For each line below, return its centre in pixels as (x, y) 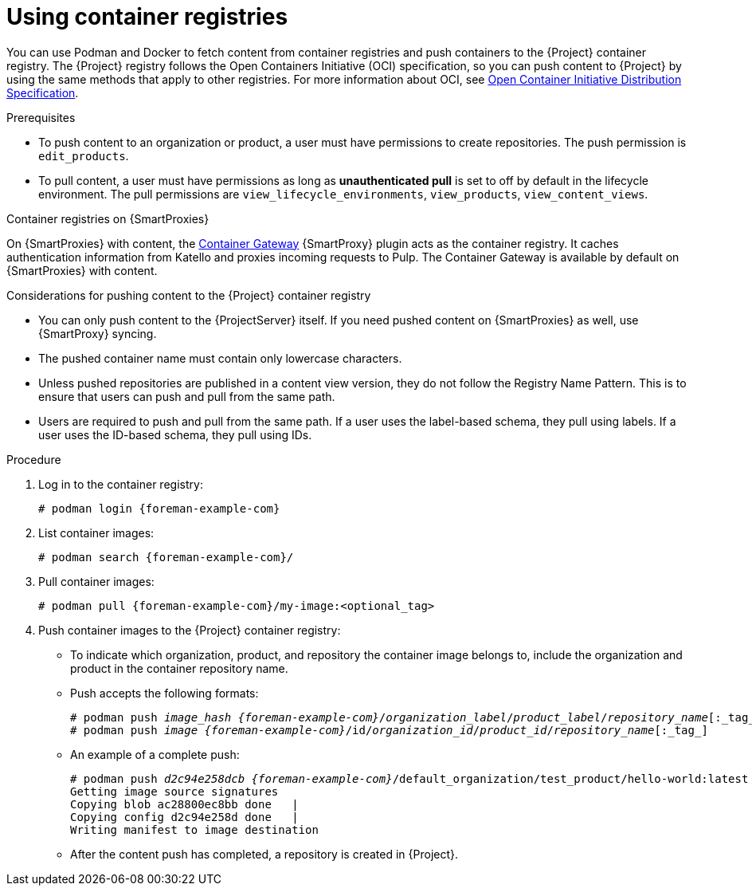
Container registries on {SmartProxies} (108, 218)
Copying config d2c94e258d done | (184, 817)
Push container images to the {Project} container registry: (190, 630)
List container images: (96, 532)
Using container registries (147, 17)
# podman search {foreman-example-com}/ (166, 557)
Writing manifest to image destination (194, 829)
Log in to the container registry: (121, 484)
